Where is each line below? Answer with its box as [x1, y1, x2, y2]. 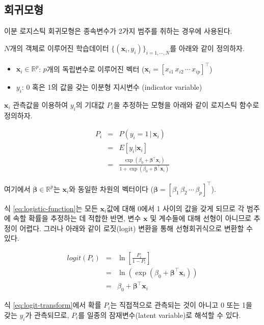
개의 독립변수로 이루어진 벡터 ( [46, 63, 145, 74]
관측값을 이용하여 [13, 99, 68, 110]
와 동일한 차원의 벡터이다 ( [69, 183, 154, 194]
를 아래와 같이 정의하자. [170, 42, 245, 53]
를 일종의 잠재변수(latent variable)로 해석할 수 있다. [78, 309, 241, 320]
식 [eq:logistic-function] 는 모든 [4, 203, 98, 213]
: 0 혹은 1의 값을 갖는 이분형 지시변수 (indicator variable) [21, 82, 202, 92]
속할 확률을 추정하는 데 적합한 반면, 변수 [13, 213, 141, 223]
